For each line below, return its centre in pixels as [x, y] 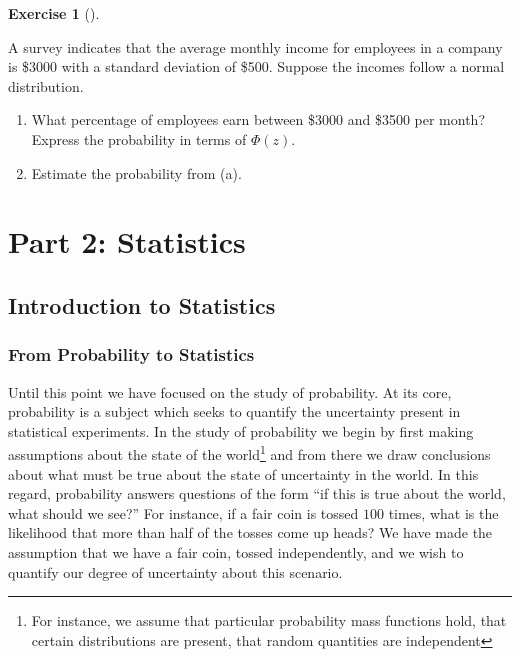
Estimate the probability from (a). [136, 172]
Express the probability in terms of [139, 138]
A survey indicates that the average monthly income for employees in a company [255, 46]
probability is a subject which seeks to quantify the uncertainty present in [234, 411]
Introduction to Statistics [142, 304]
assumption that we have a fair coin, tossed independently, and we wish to [236, 551]
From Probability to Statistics [131, 354]
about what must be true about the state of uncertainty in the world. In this [243, 473]
